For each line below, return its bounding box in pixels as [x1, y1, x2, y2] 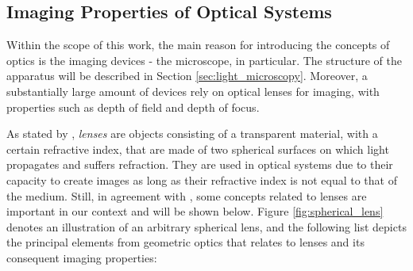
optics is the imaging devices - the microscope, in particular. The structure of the [6, 52, 402, 68]
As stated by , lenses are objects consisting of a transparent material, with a [6, 125, 378, 142]
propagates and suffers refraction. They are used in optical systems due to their [6, 156, 393, 173]
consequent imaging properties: [6, 249, 157, 265]
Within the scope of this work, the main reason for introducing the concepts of [6, 36, 390, 53]
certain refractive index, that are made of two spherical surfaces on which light [6, 140, 389, 157]
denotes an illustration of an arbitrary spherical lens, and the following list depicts [6, 218, 407, 235]
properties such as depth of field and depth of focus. [6, 98, 260, 115]
